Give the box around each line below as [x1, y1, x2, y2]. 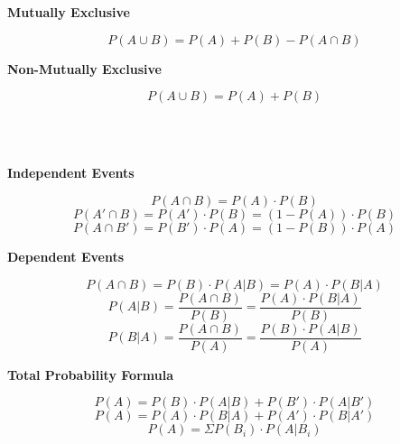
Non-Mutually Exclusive [7, 59, 162, 78]
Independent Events [7, 163, 135, 182]
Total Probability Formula [7, 365, 173, 384]
